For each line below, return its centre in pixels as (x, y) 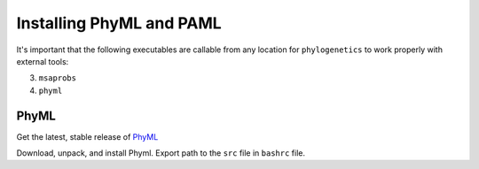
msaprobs (58, 78)
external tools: (43, 61)
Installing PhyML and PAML (119, 23)
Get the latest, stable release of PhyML (87, 136)
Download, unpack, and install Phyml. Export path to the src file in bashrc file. (161, 153)
